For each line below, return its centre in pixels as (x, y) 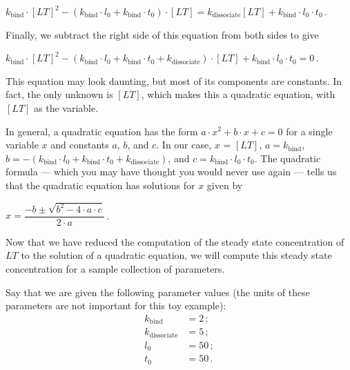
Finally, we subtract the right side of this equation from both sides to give (162, 34)
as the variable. (66, 107)
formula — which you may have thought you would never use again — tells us (171, 172)
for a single (309, 131)
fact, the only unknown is (59, 94)
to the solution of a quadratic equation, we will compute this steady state (176, 255)
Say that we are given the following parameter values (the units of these (158, 292)
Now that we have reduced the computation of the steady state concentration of (175, 241)
